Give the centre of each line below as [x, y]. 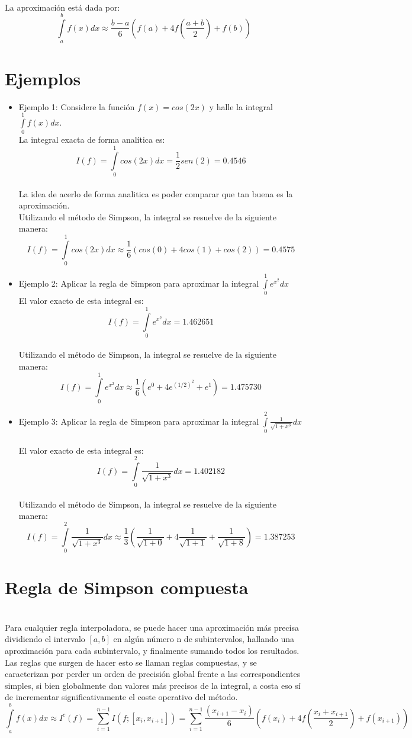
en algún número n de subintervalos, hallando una [204, 639]
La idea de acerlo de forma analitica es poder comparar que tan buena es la [156, 193]
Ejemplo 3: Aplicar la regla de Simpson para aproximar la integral [139, 421]
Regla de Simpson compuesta [127, 587]
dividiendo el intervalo [45, 639]
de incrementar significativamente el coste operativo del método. [121, 697]
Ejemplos [43, 78]
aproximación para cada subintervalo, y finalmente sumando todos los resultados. [152, 651]
